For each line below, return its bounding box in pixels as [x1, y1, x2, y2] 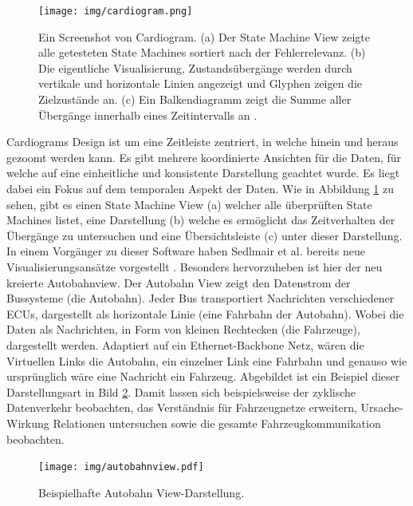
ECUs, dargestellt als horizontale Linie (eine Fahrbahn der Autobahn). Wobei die [6, 305, 404, 322]
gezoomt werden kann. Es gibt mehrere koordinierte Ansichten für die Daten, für [6, 148, 402, 165]
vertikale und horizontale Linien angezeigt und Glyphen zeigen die [38, 75, 363, 92]
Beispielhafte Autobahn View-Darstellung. [38, 484, 245, 500]
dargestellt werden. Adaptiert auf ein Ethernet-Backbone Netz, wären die [6, 336, 364, 353]
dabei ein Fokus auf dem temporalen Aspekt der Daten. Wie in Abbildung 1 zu [6, 180, 395, 196]
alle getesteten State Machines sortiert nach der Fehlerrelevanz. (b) [38, 44, 366, 61]
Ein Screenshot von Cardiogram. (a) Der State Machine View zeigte [38, 28, 370, 45]
